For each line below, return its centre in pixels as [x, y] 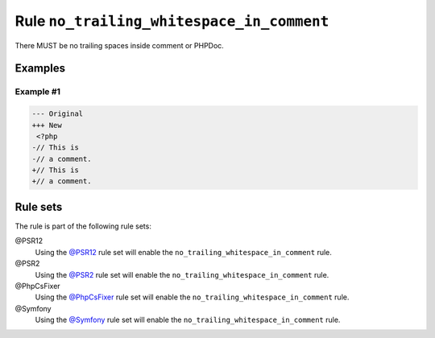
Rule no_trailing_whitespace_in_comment [172, 21]
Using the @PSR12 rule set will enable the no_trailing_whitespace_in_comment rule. [183, 252]
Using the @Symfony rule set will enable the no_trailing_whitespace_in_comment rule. [188, 320]
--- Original [58, 114]
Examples [40, 68]
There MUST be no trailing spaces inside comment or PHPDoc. [120, 45]
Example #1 [37, 92]
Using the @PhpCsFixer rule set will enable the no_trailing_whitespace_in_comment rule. [192, 297]
